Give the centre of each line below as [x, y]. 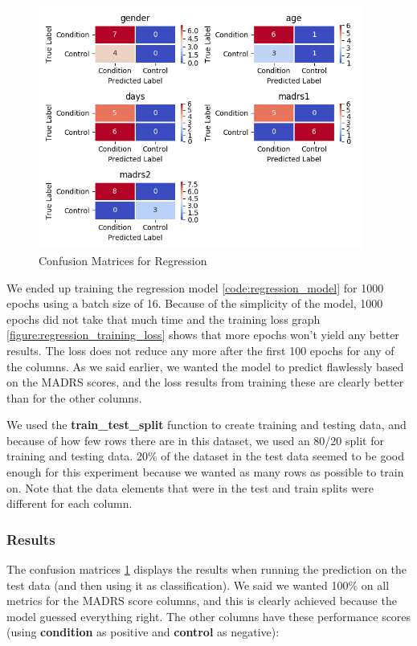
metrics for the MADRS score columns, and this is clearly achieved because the [202, 601]
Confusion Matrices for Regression [123, 260]
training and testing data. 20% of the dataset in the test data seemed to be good [205, 456]
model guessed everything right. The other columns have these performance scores [209, 616]
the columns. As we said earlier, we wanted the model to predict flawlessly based [205, 366]
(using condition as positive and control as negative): [143, 632]
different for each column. [69, 503]
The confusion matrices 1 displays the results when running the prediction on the [207, 569]
